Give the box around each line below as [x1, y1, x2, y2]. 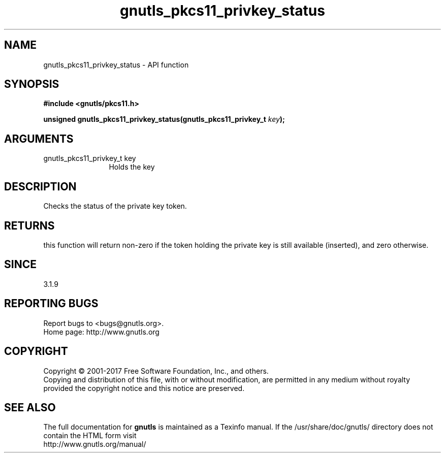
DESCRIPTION [4, 180, 77, 193]
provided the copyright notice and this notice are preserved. [43, 383, 245, 393]
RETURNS [4, 219, 55, 232]
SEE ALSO [4, 401, 56, 414]
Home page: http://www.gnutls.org [43, 327, 160, 336]
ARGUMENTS [4, 132, 74, 145]
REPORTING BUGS [4, 297, 99, 310]
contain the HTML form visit [43, 431, 137, 440]
